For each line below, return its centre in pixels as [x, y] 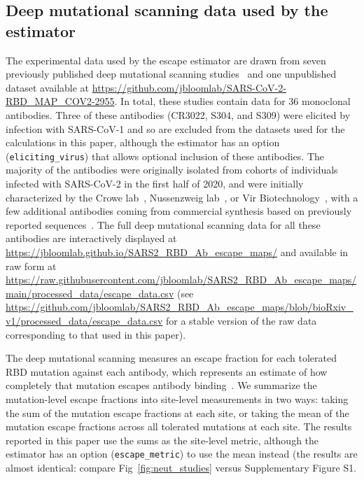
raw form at [31, 266]
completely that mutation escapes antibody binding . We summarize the [161, 385]
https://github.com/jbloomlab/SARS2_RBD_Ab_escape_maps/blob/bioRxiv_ [180, 307]
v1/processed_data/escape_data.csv [84, 320]
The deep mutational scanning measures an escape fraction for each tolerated [171, 358]
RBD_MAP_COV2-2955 [60, 101]
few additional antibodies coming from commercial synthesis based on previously [179, 211]
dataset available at [48, 87]
